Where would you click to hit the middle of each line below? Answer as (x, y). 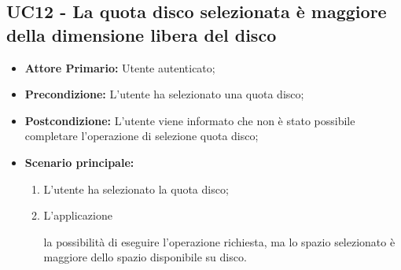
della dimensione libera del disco (142, 34)
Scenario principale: (79, 162)
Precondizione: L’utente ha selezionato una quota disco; (164, 94)
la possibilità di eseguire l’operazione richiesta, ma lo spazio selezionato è (219, 241)
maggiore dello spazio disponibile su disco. (145, 257)
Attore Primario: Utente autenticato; (120, 67)
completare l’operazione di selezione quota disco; (142, 136)
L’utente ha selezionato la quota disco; (136, 189)
